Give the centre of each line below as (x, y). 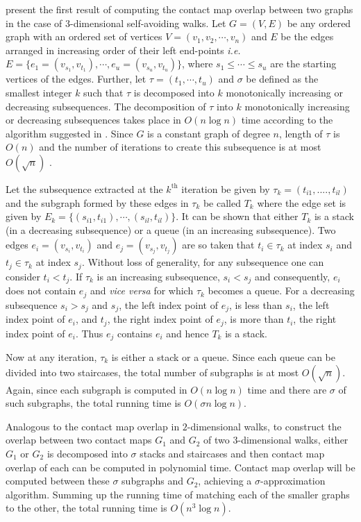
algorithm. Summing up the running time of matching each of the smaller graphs (178, 494)
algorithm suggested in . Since (69, 133)
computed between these (58, 481)
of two (217, 440)
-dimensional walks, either (293, 440)
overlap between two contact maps (79, 440)
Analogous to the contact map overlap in (93, 426)
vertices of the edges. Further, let (76, 79)
